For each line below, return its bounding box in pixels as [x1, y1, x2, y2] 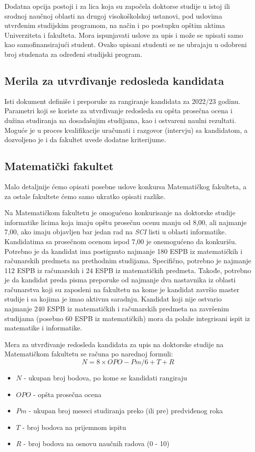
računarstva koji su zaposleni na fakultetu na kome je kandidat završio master [4, 284, 239, 294]
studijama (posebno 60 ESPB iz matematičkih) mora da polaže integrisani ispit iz [4, 313, 250, 323]
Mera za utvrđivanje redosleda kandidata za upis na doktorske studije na [4, 339, 224, 349]
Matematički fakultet [4, 158, 114, 174]
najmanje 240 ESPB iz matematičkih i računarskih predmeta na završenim [4, 303, 229, 314]
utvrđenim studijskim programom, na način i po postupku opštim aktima [4, 20, 225, 30]
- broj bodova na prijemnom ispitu [22, 422, 127, 432]
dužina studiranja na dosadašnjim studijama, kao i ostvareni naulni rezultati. [4, 115, 236, 125]
